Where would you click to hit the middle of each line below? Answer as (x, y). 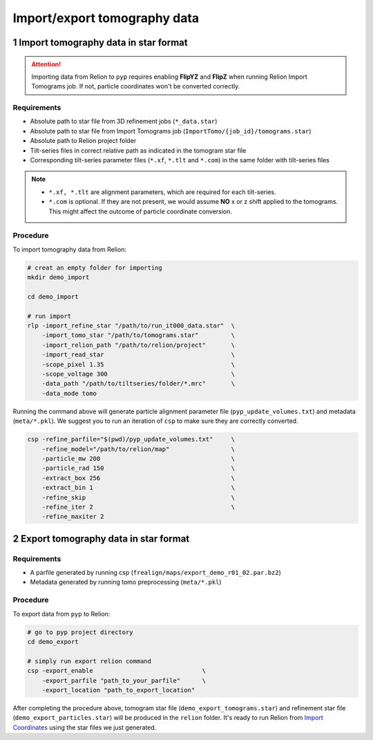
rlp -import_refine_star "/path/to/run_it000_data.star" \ (131, 326)
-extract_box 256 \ (138, 478)
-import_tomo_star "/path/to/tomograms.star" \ (138, 335)
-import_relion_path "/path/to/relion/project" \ (138, 345)
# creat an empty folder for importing (95, 267)
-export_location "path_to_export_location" (118, 690)
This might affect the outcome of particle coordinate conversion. (141, 211)
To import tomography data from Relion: (70, 249)
